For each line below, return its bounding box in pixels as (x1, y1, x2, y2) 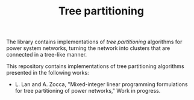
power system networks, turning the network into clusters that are (6, 45, 171, 52)
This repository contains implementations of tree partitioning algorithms (6, 63, 185, 70)
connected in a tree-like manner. (6, 51, 87, 58)
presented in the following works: (6, 69, 89, 77)
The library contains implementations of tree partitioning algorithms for (6, 38, 183, 46)
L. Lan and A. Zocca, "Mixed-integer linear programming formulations (14, 81, 188, 88)
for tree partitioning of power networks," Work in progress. (14, 87, 161, 95)
